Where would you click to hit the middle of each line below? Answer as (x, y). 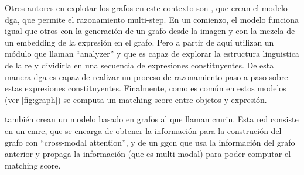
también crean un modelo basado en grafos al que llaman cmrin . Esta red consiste (152, 119)
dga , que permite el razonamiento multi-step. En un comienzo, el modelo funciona (152, 19)
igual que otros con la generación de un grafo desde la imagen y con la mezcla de (150, 31)
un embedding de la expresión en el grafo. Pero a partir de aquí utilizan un (139, 42)
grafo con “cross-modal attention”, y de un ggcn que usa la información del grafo (150, 142)
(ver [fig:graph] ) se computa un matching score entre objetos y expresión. (136, 99)
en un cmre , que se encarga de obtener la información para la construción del (143, 130)
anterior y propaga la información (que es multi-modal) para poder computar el (148, 154)
